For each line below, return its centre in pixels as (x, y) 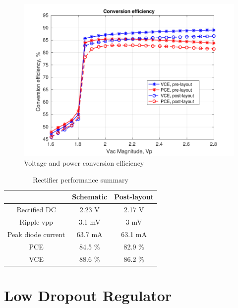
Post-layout (134, 197)
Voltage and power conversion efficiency (84, 163)
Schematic (90, 197)
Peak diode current (36, 234)
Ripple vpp (36, 222)
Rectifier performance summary (81, 179)
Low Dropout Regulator (88, 295)
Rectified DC (36, 210)
